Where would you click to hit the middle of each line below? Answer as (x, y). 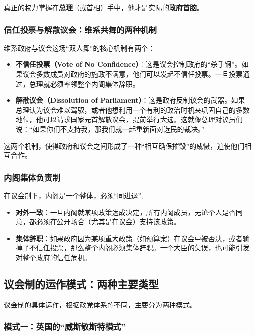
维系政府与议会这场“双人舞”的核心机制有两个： (80, 47)
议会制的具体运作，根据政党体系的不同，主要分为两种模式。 (100, 304)
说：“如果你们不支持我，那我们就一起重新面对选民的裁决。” (110, 129)
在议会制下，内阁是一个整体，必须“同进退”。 (76, 195)
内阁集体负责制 (32, 177)
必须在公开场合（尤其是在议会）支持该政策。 (108, 222)
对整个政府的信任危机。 (53, 257)
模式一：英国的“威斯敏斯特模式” (65, 326)
